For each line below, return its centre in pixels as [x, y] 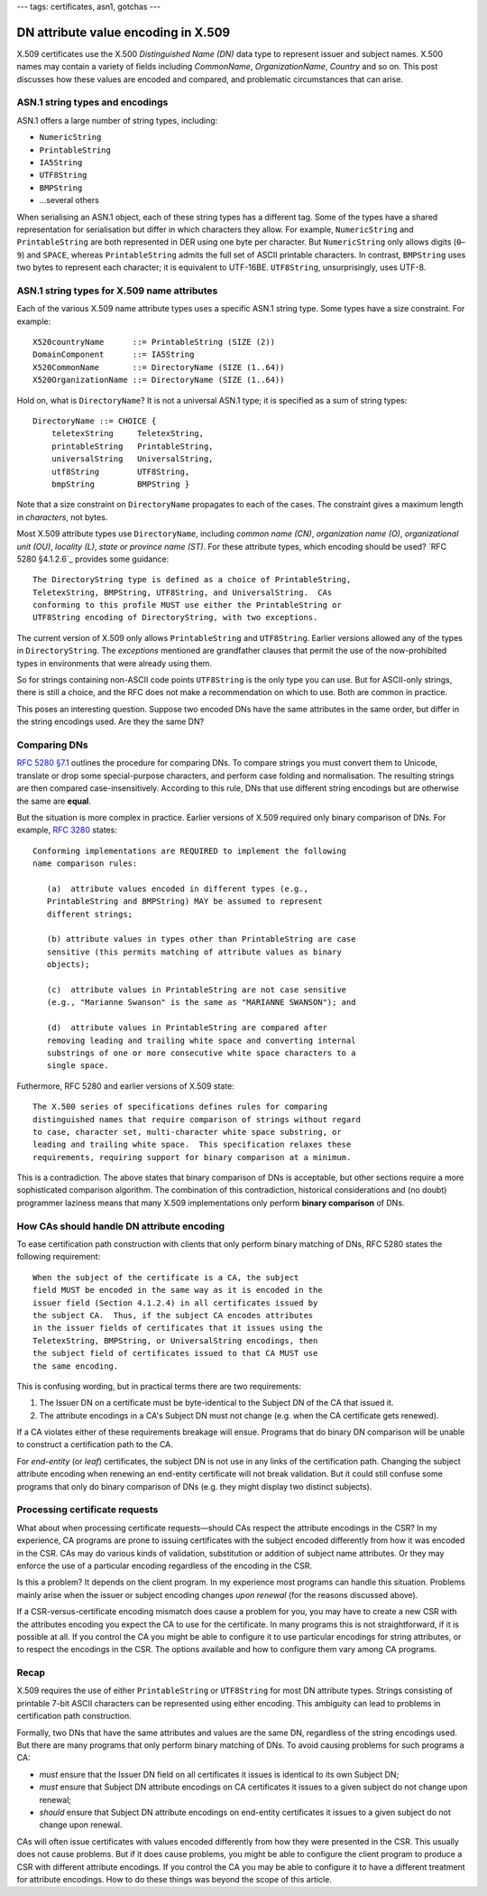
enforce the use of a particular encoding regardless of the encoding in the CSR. [165, 1566]
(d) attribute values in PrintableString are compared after [187, 1028]
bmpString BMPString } [120, 484]
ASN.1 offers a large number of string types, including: [117, 120]
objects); [68, 965]
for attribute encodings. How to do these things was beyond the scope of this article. [175, 1879]
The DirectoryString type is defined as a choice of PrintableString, [192, 580]
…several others [69, 200]
